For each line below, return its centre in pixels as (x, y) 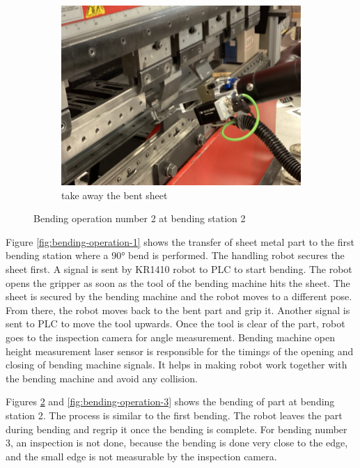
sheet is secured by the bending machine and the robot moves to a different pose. (179, 296)
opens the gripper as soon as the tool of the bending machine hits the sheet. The (178, 282)
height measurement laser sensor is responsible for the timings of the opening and (180, 351)
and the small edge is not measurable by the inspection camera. (141, 456)
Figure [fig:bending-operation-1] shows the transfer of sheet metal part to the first (180, 241)
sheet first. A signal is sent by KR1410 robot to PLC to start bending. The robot (179, 268)
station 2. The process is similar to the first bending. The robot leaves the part (174, 415)
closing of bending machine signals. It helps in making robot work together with (177, 365)
